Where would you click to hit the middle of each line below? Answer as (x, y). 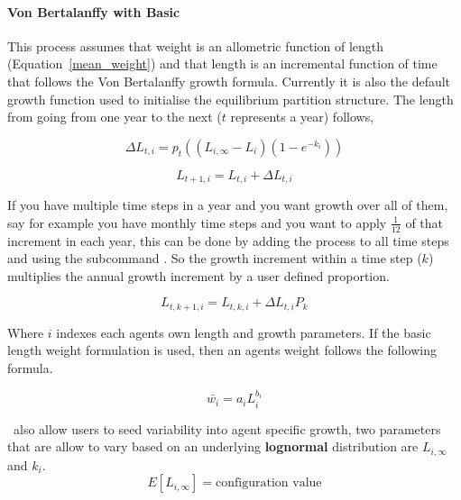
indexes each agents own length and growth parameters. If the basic (244, 332)
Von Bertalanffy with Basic (94, 11)
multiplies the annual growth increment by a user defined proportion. (198, 275)
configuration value (269, 483)
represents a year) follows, (302, 117)
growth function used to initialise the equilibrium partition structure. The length (230, 99)
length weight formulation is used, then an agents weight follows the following (222, 350)
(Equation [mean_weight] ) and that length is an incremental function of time (222, 64)
